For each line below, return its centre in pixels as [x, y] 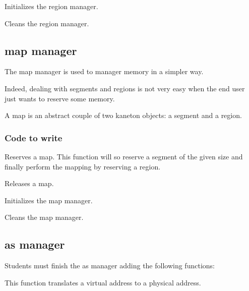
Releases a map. [29, 183]
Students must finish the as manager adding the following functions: [110, 266]
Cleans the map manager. [44, 217]
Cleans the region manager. [47, 23]
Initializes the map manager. [49, 200]
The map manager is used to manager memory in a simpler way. [104, 71]
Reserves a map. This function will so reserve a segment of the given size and [124, 156]
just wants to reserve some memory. [60, 98]
